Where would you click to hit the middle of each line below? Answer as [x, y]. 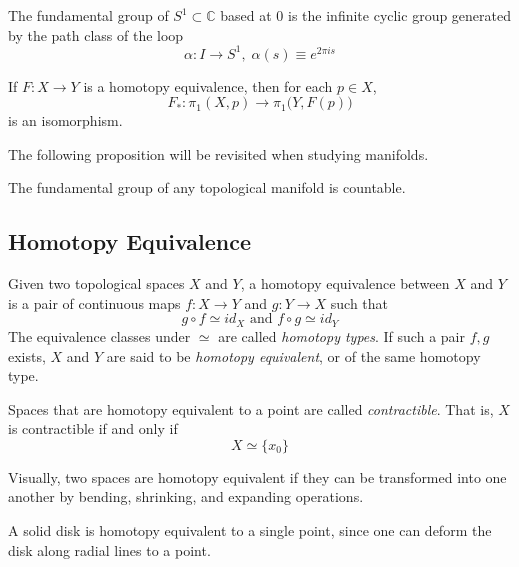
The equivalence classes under [99, 335]
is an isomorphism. [65, 120]
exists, [27, 355]
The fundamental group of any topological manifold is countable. [207, 187]
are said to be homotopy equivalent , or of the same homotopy [293, 355]
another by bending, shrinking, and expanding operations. [186, 496]
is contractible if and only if [93, 428]
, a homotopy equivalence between [345, 283]
